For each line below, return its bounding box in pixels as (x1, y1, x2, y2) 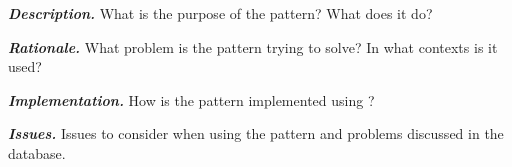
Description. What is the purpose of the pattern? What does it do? (8, 3, 433, 23)
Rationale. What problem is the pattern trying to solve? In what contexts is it (8, 36, 498, 57)
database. (8, 142, 66, 163)
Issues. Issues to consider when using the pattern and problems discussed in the (8, 123, 504, 144)
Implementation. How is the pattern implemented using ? (8, 89, 375, 110)
